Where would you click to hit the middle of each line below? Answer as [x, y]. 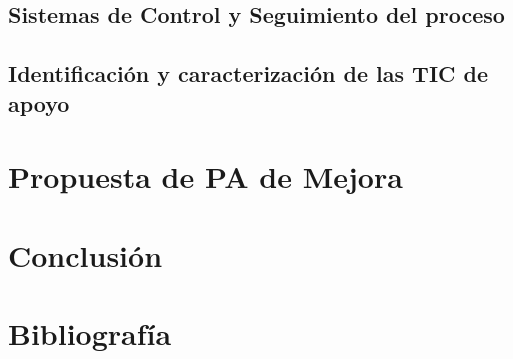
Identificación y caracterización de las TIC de [248, 73]
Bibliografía [90, 332]
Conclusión [85, 254]
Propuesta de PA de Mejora [205, 176]
